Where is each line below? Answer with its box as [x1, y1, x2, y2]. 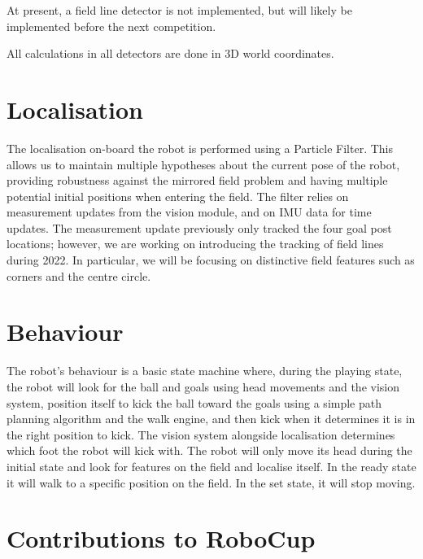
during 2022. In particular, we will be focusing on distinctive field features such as [7, 251, 415, 269]
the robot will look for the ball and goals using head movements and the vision [7, 378, 400, 395]
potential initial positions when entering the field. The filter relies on [7, 187, 349, 204]
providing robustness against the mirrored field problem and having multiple [7, 172, 388, 189]
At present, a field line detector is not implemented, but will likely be [7, 2, 352, 18]
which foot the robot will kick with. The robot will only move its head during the [7, 442, 412, 459]
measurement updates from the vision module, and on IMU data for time [7, 203, 372, 221]
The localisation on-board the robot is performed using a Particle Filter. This [7, 139, 394, 156]
